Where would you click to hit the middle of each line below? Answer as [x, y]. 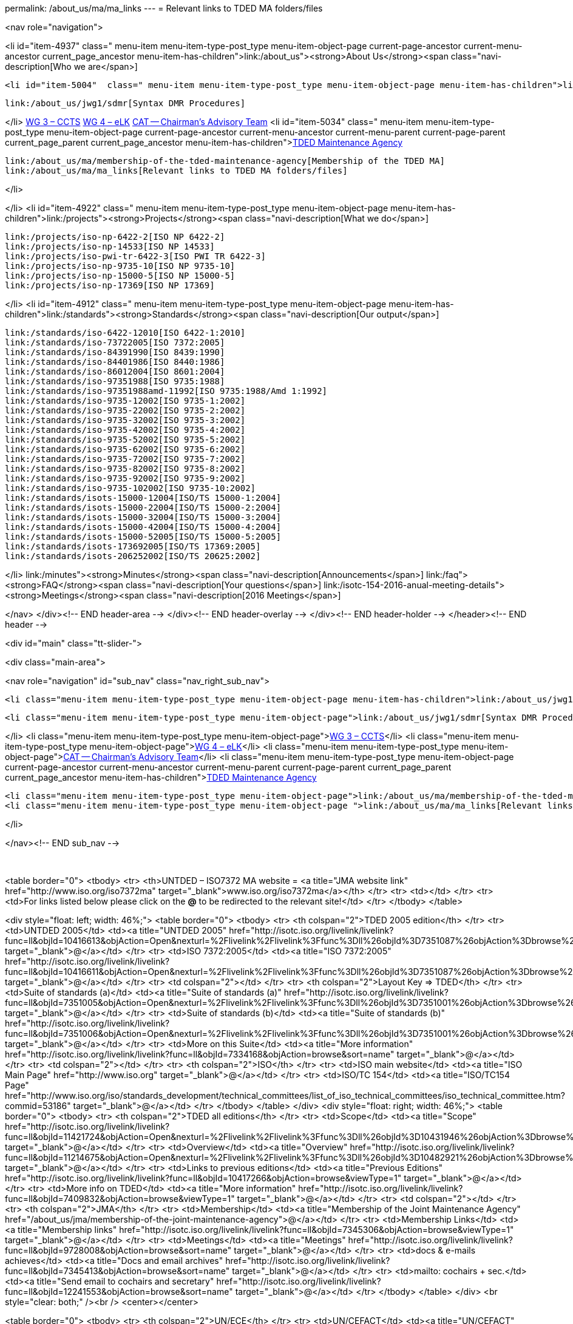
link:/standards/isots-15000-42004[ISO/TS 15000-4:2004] [143, 527]
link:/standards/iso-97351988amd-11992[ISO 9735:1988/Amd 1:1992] [166, 391]
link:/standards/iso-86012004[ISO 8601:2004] [115, 372]
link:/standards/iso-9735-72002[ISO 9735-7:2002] [125, 459]
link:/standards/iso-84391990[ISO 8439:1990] [115, 352]
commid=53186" [38, 1106]
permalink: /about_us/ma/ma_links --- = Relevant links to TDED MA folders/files [164, 8]
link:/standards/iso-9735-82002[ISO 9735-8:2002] [125, 469]
